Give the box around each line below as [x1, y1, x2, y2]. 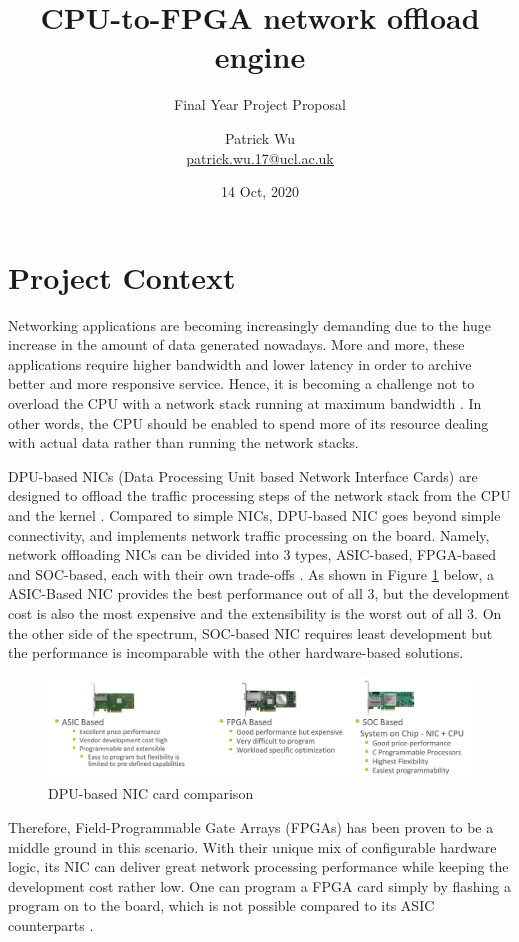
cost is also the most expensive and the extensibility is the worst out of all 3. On [8, 602, 502, 623]
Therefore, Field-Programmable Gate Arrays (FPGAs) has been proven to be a [8, 817, 494, 837]
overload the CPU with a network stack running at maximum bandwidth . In [8, 393, 482, 413]
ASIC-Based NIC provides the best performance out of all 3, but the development [8, 583, 510, 604]
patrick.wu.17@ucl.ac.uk [186, 147, 334, 168]
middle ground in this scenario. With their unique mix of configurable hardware [8, 836, 497, 857]
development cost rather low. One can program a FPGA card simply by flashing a [8, 875, 511, 896]
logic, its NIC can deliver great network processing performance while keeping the [8, 856, 509, 877]
